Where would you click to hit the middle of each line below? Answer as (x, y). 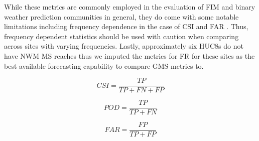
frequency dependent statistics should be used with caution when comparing (121, 36)
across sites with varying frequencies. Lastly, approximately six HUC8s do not (124, 46)
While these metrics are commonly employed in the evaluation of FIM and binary (130, 7)
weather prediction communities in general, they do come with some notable (121, 16)
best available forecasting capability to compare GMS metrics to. (104, 65)
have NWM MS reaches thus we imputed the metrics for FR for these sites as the (129, 55)
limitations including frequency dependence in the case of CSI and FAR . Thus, (126, 26)
